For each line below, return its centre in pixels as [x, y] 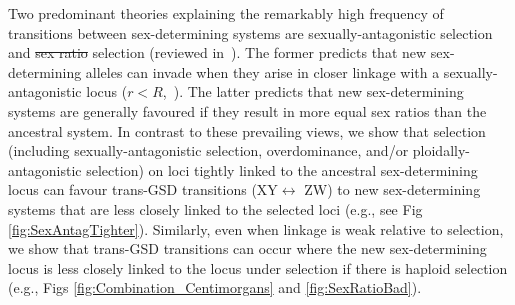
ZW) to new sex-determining [392, 189]
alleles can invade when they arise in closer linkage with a [262, 71]
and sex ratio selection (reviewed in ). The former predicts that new [217, 52]
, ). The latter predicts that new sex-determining [313, 91]
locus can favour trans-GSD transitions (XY [143, 189]
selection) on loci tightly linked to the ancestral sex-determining [282, 169]
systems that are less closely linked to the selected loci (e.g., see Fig [215, 208]
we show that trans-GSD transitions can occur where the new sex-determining [247, 248]
